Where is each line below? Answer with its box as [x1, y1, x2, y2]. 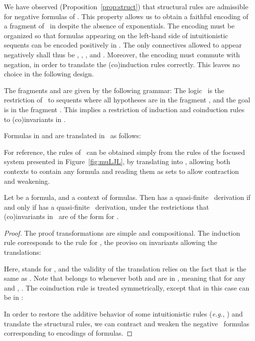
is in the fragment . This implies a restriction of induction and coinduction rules [4, 104, 245, 114]
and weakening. [4, 175, 50, 186]
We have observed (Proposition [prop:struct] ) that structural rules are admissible [4, 1, 249, 11]
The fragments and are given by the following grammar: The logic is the [4, 85, 225, 95]
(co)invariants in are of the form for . [4, 211, 119, 221]
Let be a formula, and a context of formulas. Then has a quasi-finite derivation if [4, 192, 251, 202]
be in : [4, 292, 24, 302]
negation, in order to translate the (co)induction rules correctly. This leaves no [4, 59, 240, 69]
